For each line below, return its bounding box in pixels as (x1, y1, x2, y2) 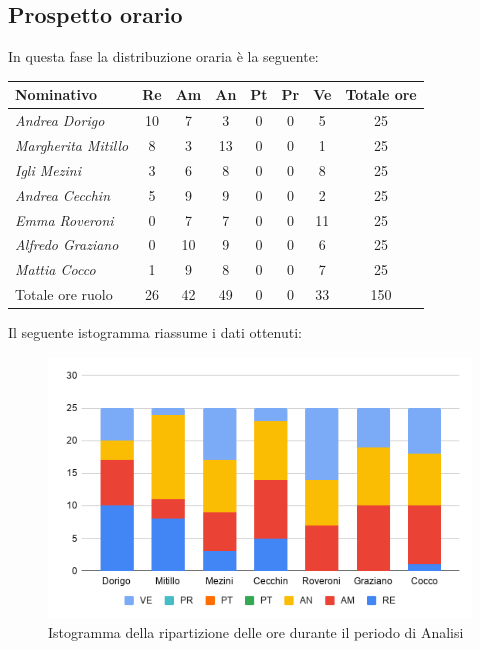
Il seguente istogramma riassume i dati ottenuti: (8, 322, 302, 343)
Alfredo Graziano (15, 234, 119, 255)
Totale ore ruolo (15, 284, 113, 305)
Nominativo (15, 84, 98, 105)
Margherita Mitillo (15, 134, 129, 155)
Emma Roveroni (15, 209, 114, 230)
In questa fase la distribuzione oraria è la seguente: (8, 46, 319, 67)
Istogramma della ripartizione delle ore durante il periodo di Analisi (48, 622, 464, 643)
